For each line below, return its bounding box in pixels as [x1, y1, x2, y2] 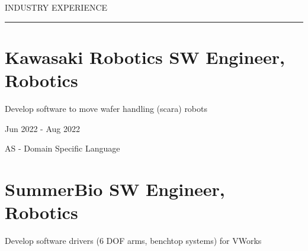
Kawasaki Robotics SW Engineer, [5, 44, 285, 69]
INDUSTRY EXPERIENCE [5, 1, 108, 13]
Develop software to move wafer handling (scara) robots [5, 102, 208, 114]
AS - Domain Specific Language [5, 142, 120, 155]
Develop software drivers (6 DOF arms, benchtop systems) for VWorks [5, 234, 262, 246]
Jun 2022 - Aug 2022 [5, 122, 80, 134]
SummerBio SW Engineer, [5, 176, 225, 201]
